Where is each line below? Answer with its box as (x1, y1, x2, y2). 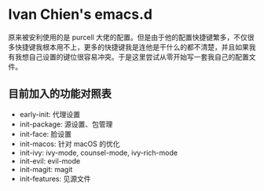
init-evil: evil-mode (19, 156, 81, 166)
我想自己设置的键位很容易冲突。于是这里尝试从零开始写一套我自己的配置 (14, 52, 249, 61)
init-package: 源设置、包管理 (19, 119, 113, 129)
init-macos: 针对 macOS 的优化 (19, 139, 120, 149)
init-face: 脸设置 (19, 129, 72, 138)
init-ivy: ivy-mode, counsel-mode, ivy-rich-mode (19, 148, 178, 157)
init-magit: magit (19, 164, 73, 174)
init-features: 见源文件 (19, 174, 91, 183)
